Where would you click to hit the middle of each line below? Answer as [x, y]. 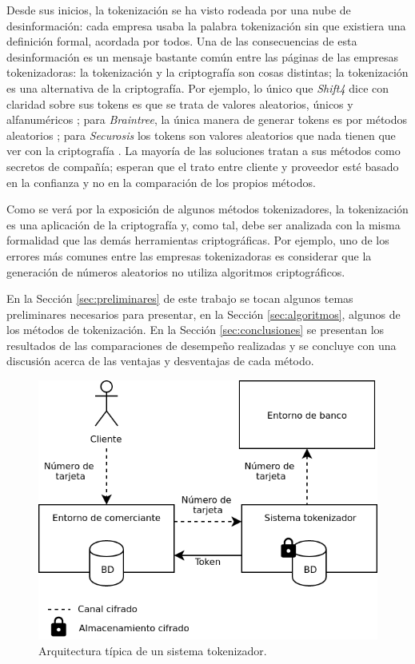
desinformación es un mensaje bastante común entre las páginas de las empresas [202, 56]
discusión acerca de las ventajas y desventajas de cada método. [160, 361]
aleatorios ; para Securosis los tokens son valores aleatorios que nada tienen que [201, 135]
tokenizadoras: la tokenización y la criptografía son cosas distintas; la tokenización [207, 72]
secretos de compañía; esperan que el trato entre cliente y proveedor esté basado [203, 166]
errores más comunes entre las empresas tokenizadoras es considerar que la [189, 255]
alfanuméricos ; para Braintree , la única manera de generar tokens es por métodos [207, 119]
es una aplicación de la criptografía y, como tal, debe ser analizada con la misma [204, 224]
